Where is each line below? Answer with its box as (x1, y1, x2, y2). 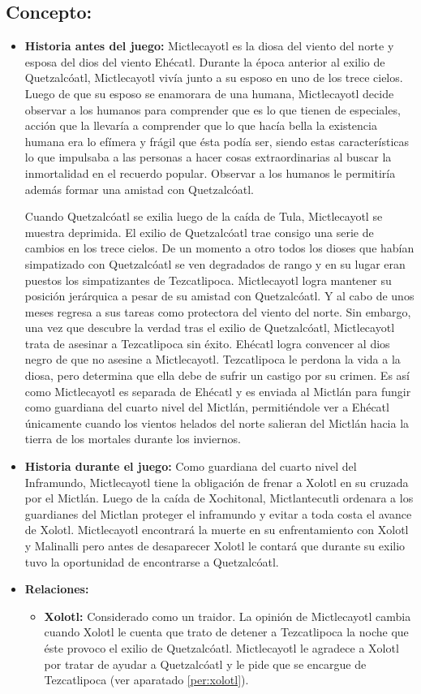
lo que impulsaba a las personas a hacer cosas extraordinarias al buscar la (24, 149, 392, 166)
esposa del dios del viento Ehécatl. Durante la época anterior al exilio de (24, 53, 385, 70)
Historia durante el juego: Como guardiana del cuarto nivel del (24, 458, 357, 475)
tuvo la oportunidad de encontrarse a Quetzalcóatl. (24, 553, 279, 570)
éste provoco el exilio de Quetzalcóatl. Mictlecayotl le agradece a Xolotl (44, 639, 399, 656)
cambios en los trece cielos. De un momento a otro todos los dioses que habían (24, 239, 415, 256)
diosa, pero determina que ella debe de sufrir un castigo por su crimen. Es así (24, 367, 410, 384)
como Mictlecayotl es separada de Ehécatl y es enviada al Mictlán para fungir (24, 382, 411, 399)
